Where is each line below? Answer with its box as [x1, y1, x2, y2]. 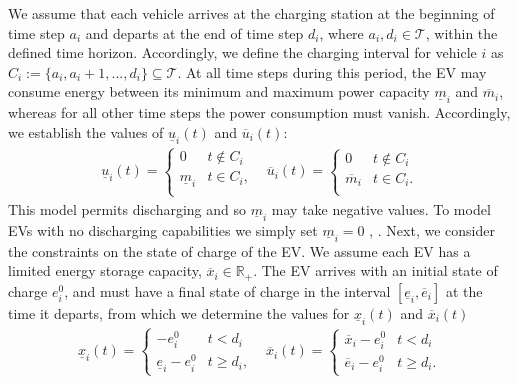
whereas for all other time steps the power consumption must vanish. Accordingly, [8, 102, 511, 123]
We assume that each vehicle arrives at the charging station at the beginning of [8, 3, 495, 23]
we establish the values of [8, 121, 164, 142]
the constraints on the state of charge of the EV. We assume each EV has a [8, 240, 471, 261]
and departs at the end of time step [85, 22, 304, 43]
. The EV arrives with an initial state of [253, 260, 498, 281]
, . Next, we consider [369, 219, 495, 240]
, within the [425, 22, 498, 43]
